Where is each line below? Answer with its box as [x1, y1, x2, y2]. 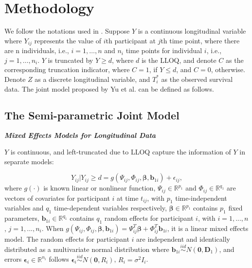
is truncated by [48, 55, 93, 65]
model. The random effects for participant [4, 233, 129, 244]
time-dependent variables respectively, [54, 203, 167, 213]
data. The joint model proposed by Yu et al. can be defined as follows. [4, 83, 214, 94]
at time [117, 192, 139, 203]
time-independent [175, 192, 227, 203]
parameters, [4, 213, 39, 223]
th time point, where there [161, 35, 240, 45]
